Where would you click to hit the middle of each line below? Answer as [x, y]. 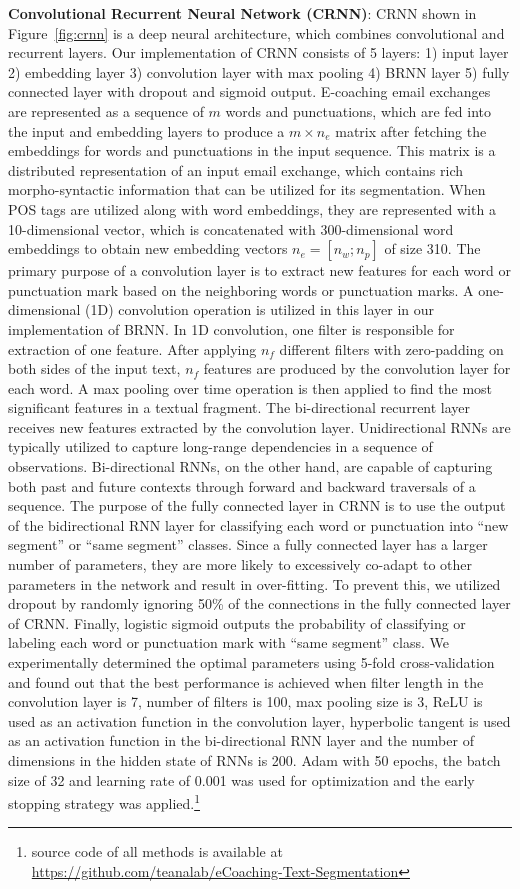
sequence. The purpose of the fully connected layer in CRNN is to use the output [257, 505]
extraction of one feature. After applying [132, 348]
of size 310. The [432, 248]
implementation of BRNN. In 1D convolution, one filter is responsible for [231, 328]
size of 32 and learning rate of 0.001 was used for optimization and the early [241, 779]
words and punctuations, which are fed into [358, 110]
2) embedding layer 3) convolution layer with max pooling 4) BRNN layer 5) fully [259, 71]
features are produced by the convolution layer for [357, 368]
